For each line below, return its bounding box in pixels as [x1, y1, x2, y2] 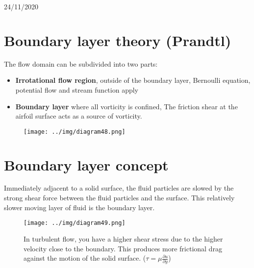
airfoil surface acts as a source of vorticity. [15, 111, 142, 121]
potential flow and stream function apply [15, 84, 139, 95]
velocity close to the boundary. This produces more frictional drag [24, 243, 222, 253]
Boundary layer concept [4, 154, 169, 174]
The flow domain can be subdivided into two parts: [4, 58, 158, 69]
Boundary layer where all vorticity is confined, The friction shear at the [15, 101, 238, 111]
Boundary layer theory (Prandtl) [4, 30, 231, 50]
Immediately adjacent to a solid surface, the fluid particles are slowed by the [4, 183, 234, 193]
